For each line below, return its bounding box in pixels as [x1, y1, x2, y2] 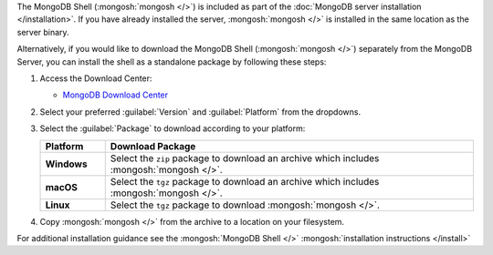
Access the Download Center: [39, 73, 152, 84]
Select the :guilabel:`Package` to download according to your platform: [39, 123, 306, 134]
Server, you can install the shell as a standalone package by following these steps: [16, 56, 327, 67]
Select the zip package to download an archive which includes [110, 151, 380, 164]
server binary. [16, 26, 69, 37]
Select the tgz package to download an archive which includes [110, 175, 380, 188]
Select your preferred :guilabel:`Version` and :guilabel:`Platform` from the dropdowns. [39, 106, 361, 117]
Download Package [110, 139, 196, 152]
